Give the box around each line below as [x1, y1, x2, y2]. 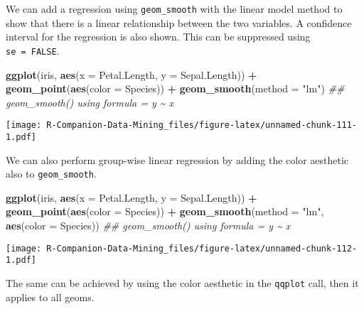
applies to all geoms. [6, 289, 95, 304]
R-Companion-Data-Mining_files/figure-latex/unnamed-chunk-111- [46, 120, 357, 131]
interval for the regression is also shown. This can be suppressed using [6, 29, 311, 44]
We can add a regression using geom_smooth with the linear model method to [6, 1, 343, 16]
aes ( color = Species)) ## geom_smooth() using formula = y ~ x [6, 218, 291, 233]
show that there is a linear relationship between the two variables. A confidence [6, 15, 352, 30]
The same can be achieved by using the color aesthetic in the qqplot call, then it [6, 275, 359, 290]
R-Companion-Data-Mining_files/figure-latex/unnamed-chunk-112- [46, 243, 357, 254]
